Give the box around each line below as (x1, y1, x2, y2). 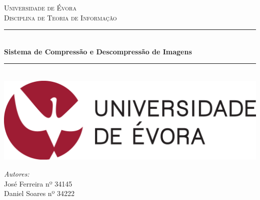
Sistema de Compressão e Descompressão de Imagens (4, 46, 192, 56)
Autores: (4, 169, 29, 179)
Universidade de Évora (4, 2, 76, 12)
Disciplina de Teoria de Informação (4, 12, 117, 22)
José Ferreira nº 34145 (4, 178, 72, 189)
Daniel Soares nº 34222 (4, 188, 75, 199)
